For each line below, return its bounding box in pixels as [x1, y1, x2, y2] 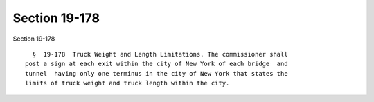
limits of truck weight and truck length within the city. [25, 79, 230, 88]
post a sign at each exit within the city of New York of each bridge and [25, 60, 288, 68]
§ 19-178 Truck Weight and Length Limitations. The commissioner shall [32, 50, 288, 58]
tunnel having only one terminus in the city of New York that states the [25, 70, 288, 77]
